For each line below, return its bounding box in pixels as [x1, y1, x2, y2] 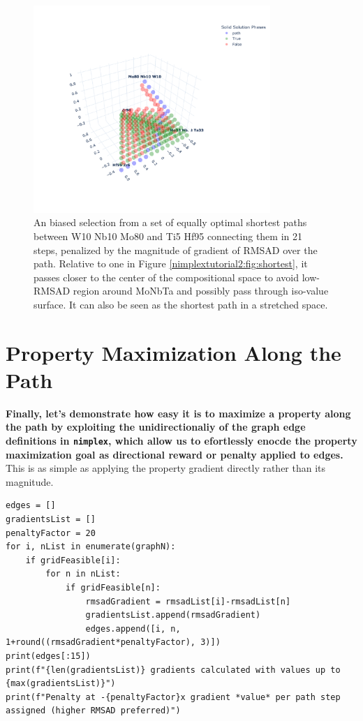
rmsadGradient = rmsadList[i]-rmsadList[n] [85, 596, 291, 607]
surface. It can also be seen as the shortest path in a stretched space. [34, 297, 328, 311]
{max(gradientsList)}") [6, 678, 116, 689]
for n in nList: [45, 569, 121, 579]
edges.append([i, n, [85, 623, 181, 634]
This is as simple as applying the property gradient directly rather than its [6, 461, 326, 475]
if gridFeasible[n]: [65, 583, 161, 593]
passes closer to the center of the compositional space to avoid [34, 269, 299, 284]
